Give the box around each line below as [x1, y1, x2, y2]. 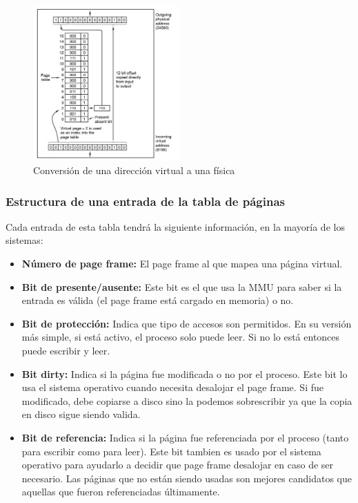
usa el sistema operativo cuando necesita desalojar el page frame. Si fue [21, 380, 324, 395]
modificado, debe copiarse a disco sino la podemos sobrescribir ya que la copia [21, 393, 352, 408]
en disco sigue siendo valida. [21, 407, 141, 421]
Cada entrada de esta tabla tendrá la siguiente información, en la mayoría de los [6, 219, 345, 234]
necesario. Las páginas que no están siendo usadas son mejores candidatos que [21, 471, 352, 485]
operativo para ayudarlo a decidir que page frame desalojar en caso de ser [21, 457, 334, 472]
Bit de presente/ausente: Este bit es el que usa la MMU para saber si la [21, 279, 342, 294]
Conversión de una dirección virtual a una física [33, 163, 235, 178]
